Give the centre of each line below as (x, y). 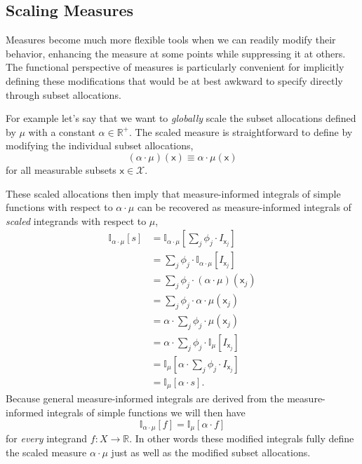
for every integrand (47, 438)
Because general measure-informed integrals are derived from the (145, 398)
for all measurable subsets (61, 169)
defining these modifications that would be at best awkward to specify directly (174, 80)
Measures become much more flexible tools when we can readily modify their (171, 40)
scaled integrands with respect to (76, 220)
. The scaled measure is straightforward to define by (241, 131)
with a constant (62, 131)
